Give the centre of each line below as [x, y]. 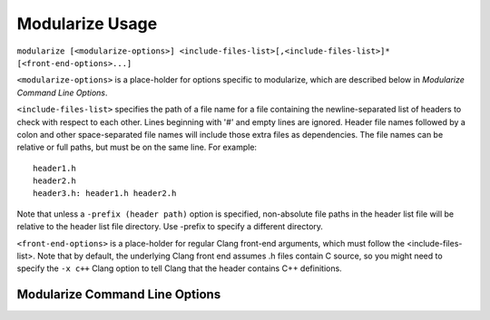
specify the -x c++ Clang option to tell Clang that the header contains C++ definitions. [179, 268]
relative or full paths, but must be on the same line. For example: [137, 147]
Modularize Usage [87, 24]
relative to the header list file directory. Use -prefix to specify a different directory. [170, 227]
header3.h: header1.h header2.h [105, 194]
